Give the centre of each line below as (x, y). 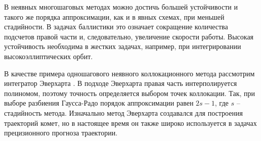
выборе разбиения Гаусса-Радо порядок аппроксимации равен (99, 103)
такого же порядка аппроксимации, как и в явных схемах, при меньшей (114, 16)
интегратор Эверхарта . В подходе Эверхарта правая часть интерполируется (121, 83)
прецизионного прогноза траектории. (61, 133)
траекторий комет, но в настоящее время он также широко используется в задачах (130, 123)
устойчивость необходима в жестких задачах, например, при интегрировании (123, 46)
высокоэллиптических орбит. (49, 56)
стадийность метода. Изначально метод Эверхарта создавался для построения (123, 112)
